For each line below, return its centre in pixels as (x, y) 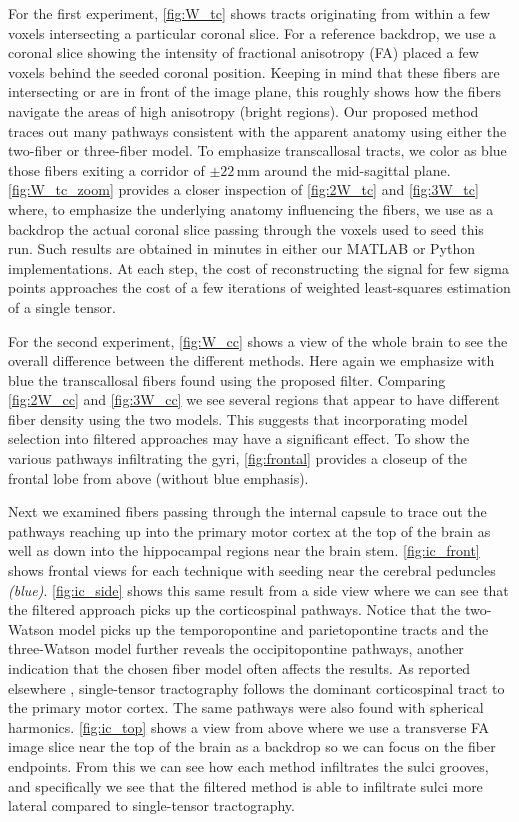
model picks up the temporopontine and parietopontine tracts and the (273, 628)
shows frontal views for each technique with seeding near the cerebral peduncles (252, 570)
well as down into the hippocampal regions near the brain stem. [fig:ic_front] (244, 550)
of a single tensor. (62, 306)
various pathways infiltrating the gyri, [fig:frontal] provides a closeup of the (238, 458)
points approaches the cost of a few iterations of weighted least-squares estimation (259, 287)
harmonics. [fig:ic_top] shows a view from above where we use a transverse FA (249, 726)
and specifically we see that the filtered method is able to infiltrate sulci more (245, 785)
